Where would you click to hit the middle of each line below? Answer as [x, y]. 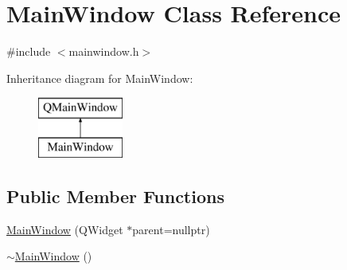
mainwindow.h [104, 51]
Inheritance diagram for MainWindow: [100, 78]
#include [29, 51]
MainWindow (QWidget [65, 229]
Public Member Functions [115, 196]
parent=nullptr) [171, 229]
